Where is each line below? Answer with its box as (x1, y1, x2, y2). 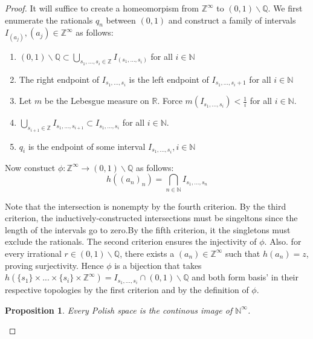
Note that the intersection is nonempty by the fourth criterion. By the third (5, 199, 286, 212)
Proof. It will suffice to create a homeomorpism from (5, 2, 199, 14)
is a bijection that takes (114, 259, 202, 271)
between (106, 13, 136, 26)
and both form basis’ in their (192, 271, 298, 283)
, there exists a (120, 247, 175, 259)
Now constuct (5, 161, 56, 173)
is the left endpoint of (129, 73, 209, 86)
